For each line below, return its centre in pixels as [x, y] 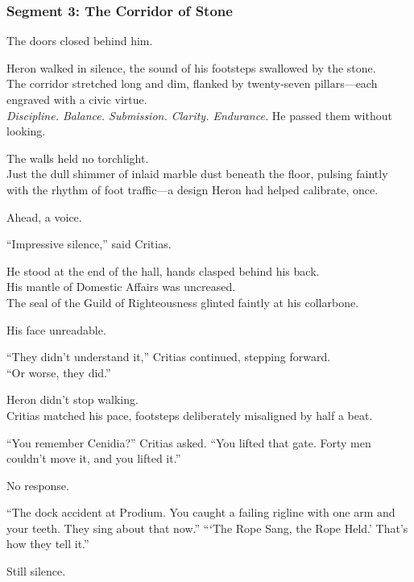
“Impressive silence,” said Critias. [89, 244]
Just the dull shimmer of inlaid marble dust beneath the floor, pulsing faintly [197, 174]
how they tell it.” [48, 544]
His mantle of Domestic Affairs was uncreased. [121, 287]
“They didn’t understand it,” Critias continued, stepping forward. [169, 357]
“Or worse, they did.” [59, 372]
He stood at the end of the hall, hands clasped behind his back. [163, 270]
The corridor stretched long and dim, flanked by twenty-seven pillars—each [192, 83]
